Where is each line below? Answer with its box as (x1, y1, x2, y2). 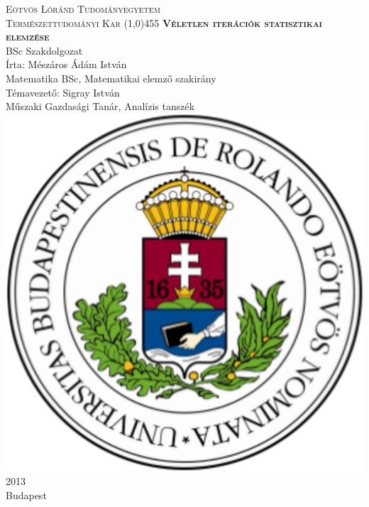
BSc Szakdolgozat (6, 43, 83, 58)
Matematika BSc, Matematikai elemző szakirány (6, 70, 216, 85)
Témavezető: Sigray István (6, 84, 120, 99)
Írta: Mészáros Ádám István (6, 57, 127, 72)
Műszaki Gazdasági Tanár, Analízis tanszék (6, 99, 195, 114)
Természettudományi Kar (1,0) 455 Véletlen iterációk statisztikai (6, 15, 322, 30)
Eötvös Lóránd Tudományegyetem (6, 1, 160, 16)
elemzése (6, 29, 50, 44)
